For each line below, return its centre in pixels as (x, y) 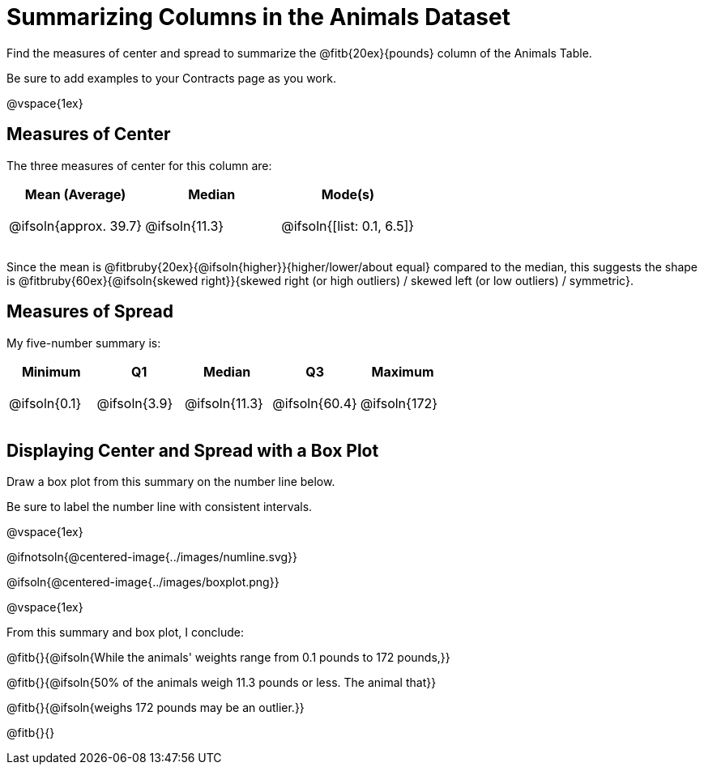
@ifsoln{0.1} (45, 404)
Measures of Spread (90, 312)
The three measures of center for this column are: (139, 165)
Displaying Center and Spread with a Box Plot (193, 450)
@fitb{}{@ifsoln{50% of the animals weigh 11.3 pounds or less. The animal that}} (222, 683)
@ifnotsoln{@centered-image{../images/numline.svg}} (152, 557)
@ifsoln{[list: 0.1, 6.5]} (348, 226)
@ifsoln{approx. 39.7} (76, 226)
